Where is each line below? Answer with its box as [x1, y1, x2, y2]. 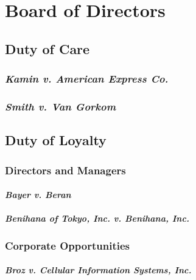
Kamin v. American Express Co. [5, 71, 169, 86]
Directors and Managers [5, 162, 126, 177]
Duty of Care [5, 39, 90, 58]
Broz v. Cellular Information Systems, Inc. [5, 264, 192, 276]
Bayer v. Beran [5, 188, 71, 201]
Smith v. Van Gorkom [5, 98, 116, 114]
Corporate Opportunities [5, 237, 130, 253]
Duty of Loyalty [5, 131, 107, 149]
